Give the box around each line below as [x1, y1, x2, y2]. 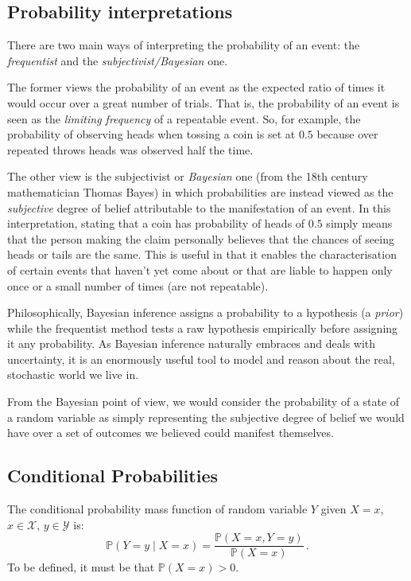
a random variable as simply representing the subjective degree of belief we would [7, 408, 405, 425]
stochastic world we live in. [7, 366, 139, 383]
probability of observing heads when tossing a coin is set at [7, 126, 296, 142]
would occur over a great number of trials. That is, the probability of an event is [7, 94, 400, 111]
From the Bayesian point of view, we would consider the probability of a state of [7, 393, 400, 410]
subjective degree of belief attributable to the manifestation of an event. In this [7, 199, 391, 216]
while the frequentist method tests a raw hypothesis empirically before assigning [7, 319, 398, 336]
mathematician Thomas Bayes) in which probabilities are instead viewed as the [7, 183, 394, 200]
